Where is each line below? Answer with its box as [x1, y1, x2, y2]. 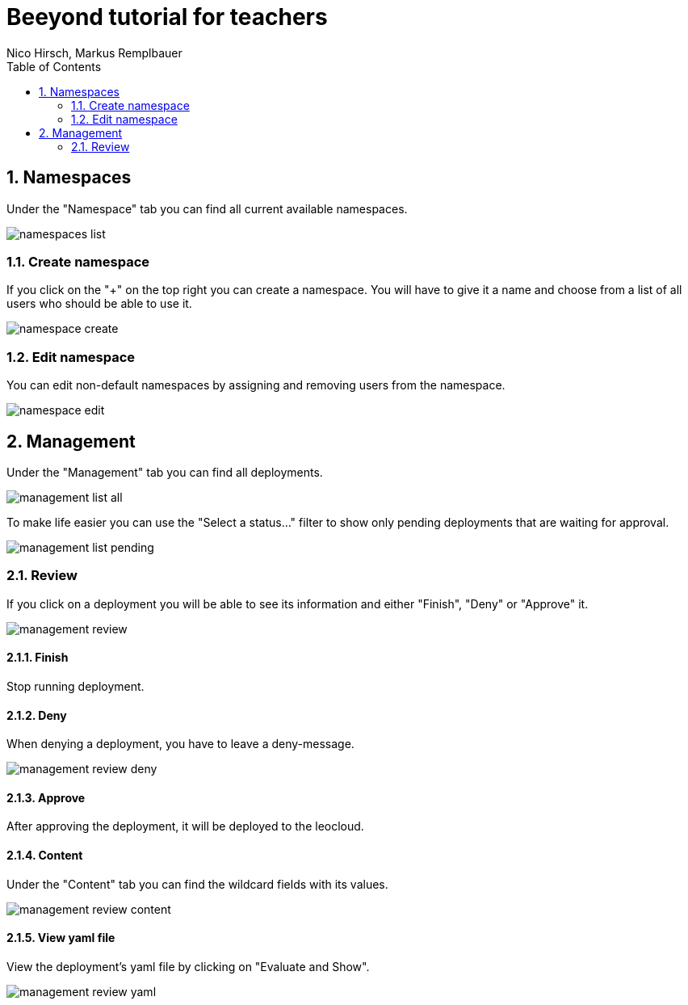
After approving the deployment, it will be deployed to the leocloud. [6, 819, 364, 834]
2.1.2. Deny [6, 708, 67, 722]
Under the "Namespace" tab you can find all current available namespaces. [6, 201, 408, 216]
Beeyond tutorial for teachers [6, 3, 328, 31]
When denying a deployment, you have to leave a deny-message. [6, 737, 354, 751]
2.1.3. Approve [6, 790, 86, 805]
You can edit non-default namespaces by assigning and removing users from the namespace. [6, 378, 506, 393]
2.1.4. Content [6, 847, 83, 862]
